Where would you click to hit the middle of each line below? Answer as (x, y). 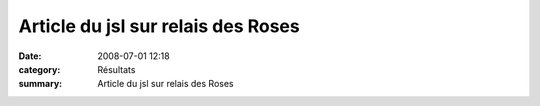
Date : (30, 56)
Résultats (116, 69)
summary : (40, 84)
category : (39, 69)
